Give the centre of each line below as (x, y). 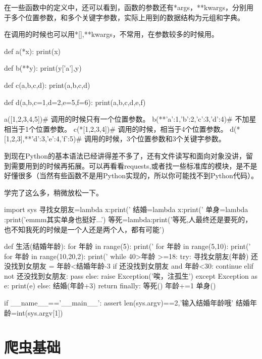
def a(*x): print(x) (33, 51)
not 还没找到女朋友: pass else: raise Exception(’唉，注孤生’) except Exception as (131, 275)
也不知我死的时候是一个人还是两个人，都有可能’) (84, 229)
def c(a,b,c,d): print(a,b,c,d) (47, 85)
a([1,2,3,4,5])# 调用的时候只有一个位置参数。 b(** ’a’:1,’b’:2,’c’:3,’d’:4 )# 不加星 (130, 119)
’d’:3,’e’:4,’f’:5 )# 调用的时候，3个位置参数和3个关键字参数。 (128, 139)
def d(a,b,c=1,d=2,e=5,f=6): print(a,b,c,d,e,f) (75, 102)
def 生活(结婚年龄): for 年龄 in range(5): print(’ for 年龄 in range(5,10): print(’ (127, 246)
